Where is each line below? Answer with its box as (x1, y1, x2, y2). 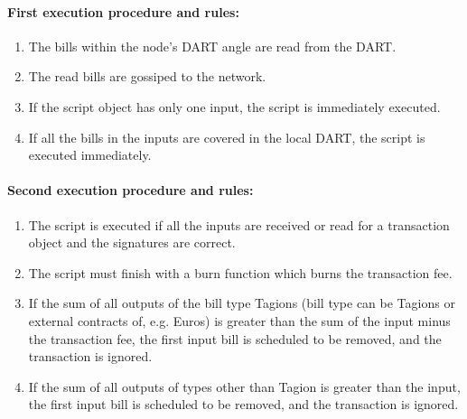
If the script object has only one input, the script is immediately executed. (28, 97, 441, 116)
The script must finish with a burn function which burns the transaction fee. (28, 263, 453, 282)
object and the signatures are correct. (28, 233, 236, 252)
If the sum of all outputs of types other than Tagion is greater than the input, (28, 377, 461, 396)
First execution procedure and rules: (7, 2, 239, 21)
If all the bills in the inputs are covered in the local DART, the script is (28, 127, 425, 146)
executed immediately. (28, 145, 152, 164)
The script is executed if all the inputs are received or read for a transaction (28, 215, 450, 234)
